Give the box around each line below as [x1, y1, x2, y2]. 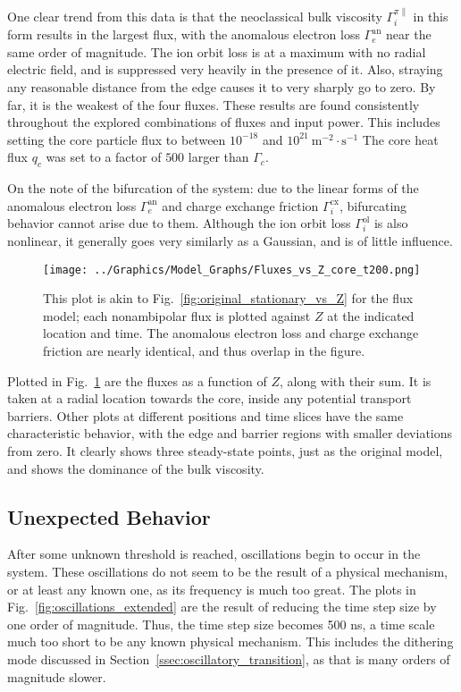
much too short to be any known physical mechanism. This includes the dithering [7, 632, 454, 651]
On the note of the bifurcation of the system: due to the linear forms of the [7, 179, 419, 198]
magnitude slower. [7, 667, 106, 686]
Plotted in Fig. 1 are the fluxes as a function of [7, 371, 267, 390]
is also [373, 214, 408, 232]
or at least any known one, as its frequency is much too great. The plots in [7, 579, 416, 598]
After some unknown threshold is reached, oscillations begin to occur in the [7, 544, 421, 563]
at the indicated [327, 306, 415, 325]
